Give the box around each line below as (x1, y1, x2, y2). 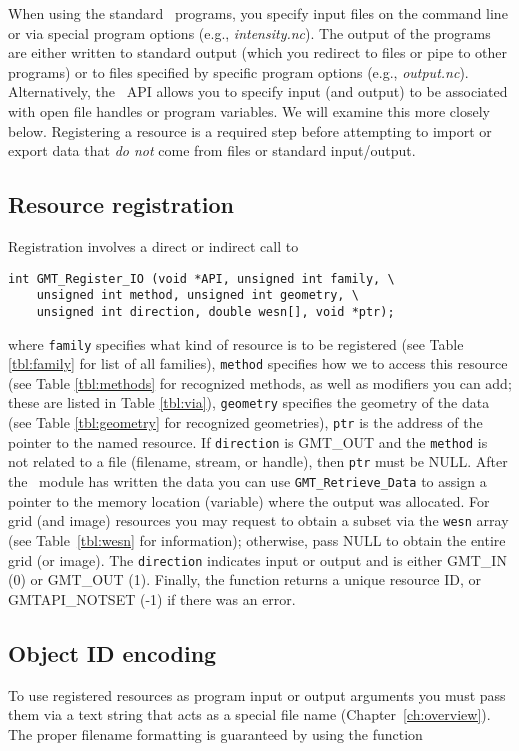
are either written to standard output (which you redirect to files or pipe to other (8, 42, 508, 63)
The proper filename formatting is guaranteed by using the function (8, 723, 423, 744)
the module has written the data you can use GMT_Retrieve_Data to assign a (8, 471, 487, 492)
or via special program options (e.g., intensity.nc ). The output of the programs (8, 22, 491, 43)
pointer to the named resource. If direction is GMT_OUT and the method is (8, 431, 488, 452)
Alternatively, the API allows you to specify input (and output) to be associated (8, 81, 508, 102)
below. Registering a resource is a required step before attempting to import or (8, 120, 492, 141)
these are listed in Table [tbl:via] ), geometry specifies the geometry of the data (8, 392, 490, 413)
